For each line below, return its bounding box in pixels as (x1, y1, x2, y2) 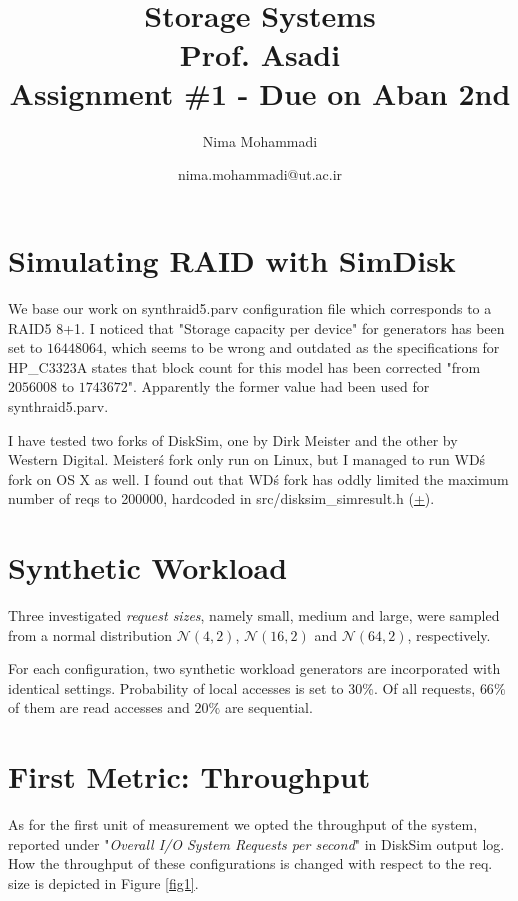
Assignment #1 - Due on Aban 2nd (9, 72, 511, 113)
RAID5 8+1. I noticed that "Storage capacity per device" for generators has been (8, 317, 505, 338)
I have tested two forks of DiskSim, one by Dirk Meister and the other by (8, 429, 458, 450)
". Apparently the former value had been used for (127, 376, 430, 397)
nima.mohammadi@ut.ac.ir (177, 164, 343, 185)
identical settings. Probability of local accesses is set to (8, 677, 344, 698)
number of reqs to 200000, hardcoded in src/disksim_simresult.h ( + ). (8, 488, 435, 509)
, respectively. (407, 624, 491, 645)
